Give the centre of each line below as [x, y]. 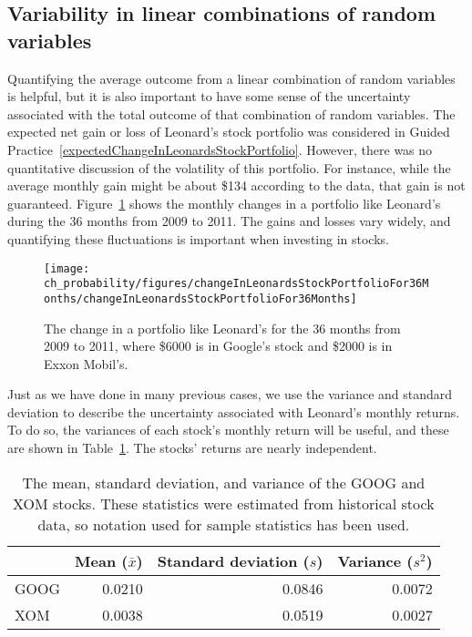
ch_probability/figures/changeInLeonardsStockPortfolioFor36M [236, 284]
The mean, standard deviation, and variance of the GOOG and [224, 482]
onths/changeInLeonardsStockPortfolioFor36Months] [200, 298]
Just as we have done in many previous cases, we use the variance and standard [230, 394]
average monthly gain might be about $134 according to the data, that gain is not [236, 185]
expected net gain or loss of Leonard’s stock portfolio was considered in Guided [229, 132]
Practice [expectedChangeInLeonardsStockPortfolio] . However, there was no [220, 149]
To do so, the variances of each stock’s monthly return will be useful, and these [228, 430]
